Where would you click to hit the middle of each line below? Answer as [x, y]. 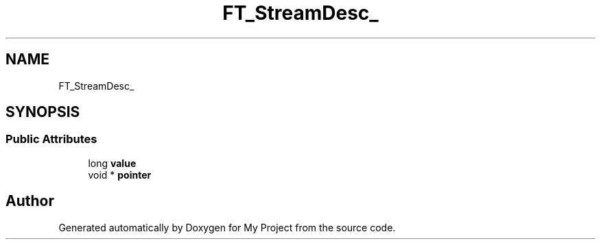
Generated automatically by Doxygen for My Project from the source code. [227, 227]
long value [112, 163]
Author [30, 201]
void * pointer [120, 175]
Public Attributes [51, 139]
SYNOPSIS [43, 112]
